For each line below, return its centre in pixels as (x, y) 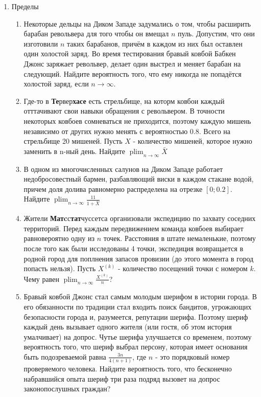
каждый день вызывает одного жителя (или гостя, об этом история (128, 327)
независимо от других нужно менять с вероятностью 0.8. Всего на (127, 131)
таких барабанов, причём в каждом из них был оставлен (155, 43)
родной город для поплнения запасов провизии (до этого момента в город (139, 258)
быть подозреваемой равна (65, 356)
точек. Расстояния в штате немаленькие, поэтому (180, 238)
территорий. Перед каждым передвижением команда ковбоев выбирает (134, 228)
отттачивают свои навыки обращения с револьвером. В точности (124, 111)
